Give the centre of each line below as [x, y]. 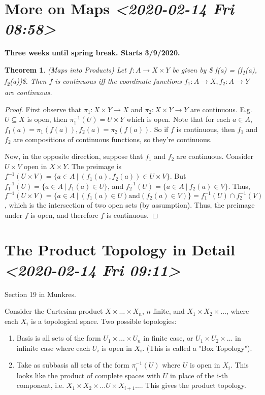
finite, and [169, 311]
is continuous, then [206, 129]
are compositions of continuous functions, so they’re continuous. [113, 139]
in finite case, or [168, 338]
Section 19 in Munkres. [40, 294]
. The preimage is [94, 166]
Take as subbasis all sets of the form [73, 365]
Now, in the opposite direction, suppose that [74, 156]
